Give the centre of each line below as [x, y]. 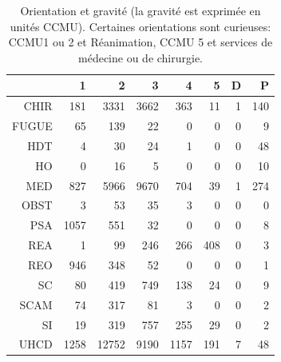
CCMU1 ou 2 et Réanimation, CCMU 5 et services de [140, 42]
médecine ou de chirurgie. [141, 57]
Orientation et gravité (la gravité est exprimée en [140, 10]
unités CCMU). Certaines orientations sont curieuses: [140, 26]
